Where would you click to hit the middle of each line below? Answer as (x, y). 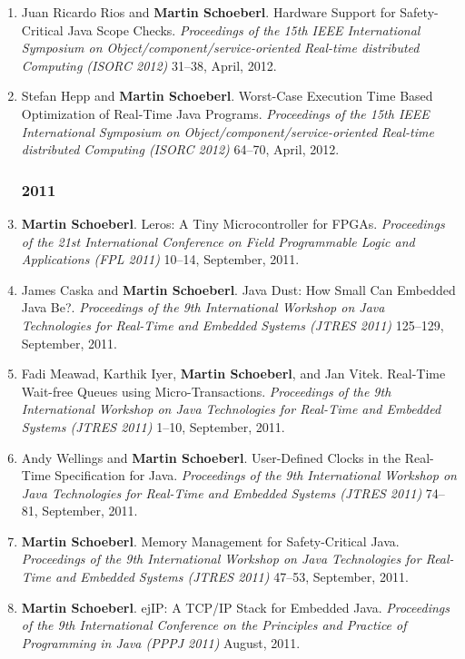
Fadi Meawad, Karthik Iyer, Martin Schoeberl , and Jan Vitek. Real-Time (233, 374)
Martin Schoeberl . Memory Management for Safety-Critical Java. (210, 541)
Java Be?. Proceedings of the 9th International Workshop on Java (203, 307)
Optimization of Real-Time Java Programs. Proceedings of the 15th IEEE (225, 113)
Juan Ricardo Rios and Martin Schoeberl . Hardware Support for (208, 12)
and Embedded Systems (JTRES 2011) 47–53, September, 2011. (232, 577)
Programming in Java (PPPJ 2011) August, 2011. (161, 642)
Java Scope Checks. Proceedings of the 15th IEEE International (244, 30)
